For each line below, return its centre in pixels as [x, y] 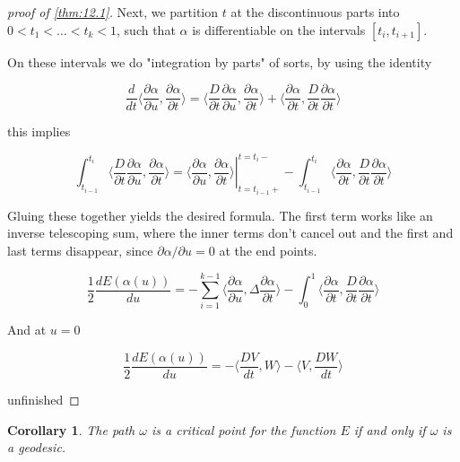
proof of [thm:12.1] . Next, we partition [113, 12]
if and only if [390, 429]
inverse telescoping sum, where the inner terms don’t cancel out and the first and [230, 233]
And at [27, 330]
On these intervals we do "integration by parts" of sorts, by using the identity [220, 61]
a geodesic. [37, 447]
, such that [146, 29]
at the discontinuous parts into [315, 12]
